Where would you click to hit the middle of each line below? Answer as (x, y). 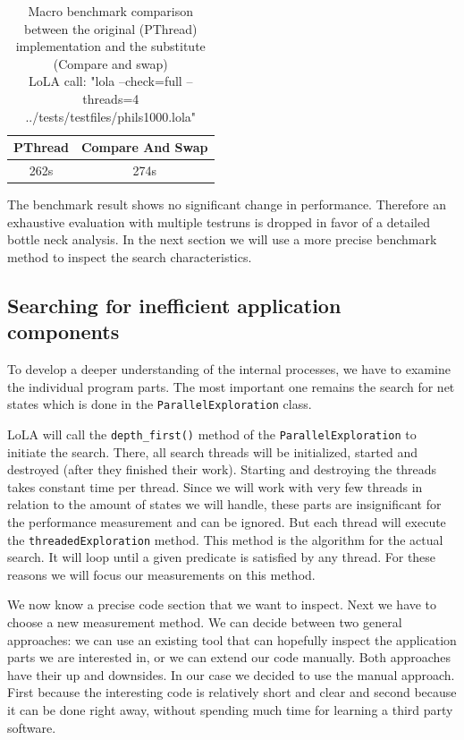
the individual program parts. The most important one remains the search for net (231, 386)
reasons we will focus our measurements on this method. (161, 574)
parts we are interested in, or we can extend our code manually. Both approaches (229, 657)
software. (32, 727)
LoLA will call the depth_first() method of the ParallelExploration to (212, 434)
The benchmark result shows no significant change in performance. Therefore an (227, 204)
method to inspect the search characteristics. (130, 256)
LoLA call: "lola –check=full (105, 81)
